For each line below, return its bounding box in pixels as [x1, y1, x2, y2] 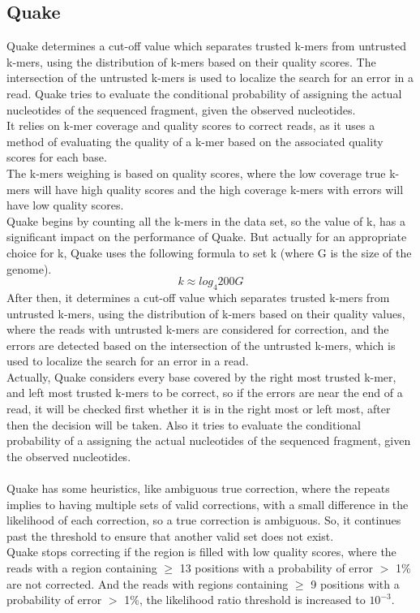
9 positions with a [311, 575, 400, 592]
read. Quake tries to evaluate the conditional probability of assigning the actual [6, 84, 402, 101]
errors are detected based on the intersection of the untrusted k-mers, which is [6, 336, 396, 353]
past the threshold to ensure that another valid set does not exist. [6, 527, 334, 544]
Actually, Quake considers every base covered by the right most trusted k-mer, [6, 368, 396, 385]
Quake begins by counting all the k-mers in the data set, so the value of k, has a [6, 212, 405, 229]
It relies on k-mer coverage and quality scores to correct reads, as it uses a [6, 117, 375, 134]
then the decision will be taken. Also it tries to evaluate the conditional [6, 416, 361, 433]
